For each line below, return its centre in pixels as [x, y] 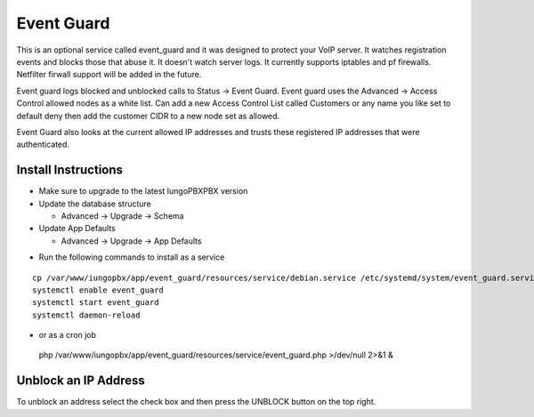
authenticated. [43, 144]
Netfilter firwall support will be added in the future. [109, 75]
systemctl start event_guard [96, 303]
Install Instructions [70, 170]
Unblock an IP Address [81, 381]
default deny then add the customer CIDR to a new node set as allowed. [148, 116]
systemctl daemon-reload [86, 315]
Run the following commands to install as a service [132, 257]
